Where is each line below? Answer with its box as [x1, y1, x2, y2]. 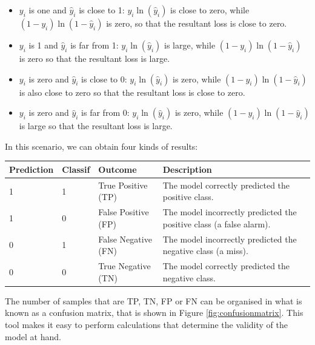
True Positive [98, 178, 148, 191]
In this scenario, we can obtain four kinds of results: [5, 139, 198, 152]
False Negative [98, 232, 152, 245]
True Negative [98, 260, 151, 272]
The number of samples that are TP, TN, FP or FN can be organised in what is [5, 294, 302, 307]
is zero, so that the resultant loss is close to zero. [106, 17, 287, 29]
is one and [28, 4, 67, 16]
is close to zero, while [170, 4, 250, 16]
